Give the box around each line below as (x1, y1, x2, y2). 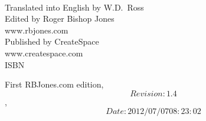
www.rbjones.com (5, 23, 68, 36)
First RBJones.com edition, (5, 78, 104, 90)
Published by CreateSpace (5, 35, 99, 48)
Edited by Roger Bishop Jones (5, 12, 115, 25)
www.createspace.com (5, 46, 83, 59)
